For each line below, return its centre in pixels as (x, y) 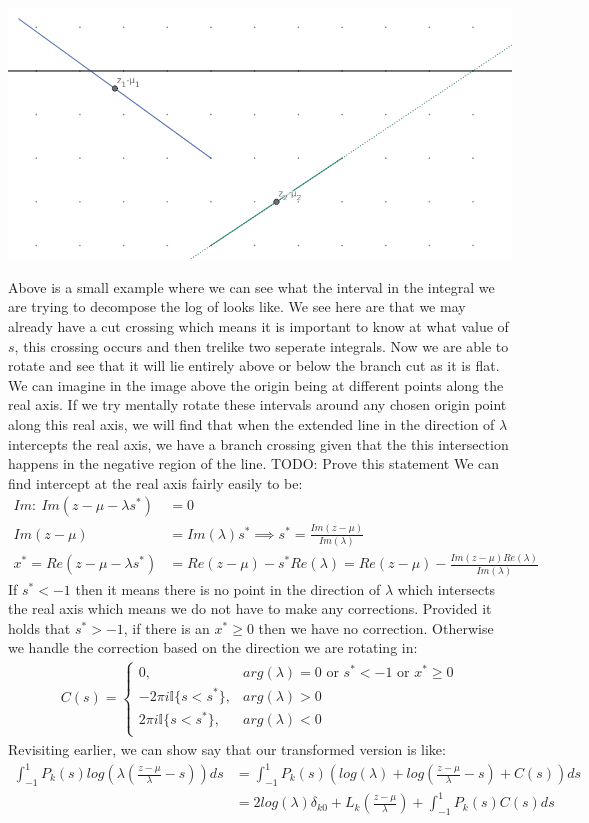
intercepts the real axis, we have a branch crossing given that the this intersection (258, 443)
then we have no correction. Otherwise (376, 627)
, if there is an (166, 627)
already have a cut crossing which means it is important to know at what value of (258, 325)
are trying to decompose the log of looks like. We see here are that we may (237, 306)
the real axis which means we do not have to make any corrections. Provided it (250, 608)
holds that (39, 627)
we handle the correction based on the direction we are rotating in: (213, 647)
